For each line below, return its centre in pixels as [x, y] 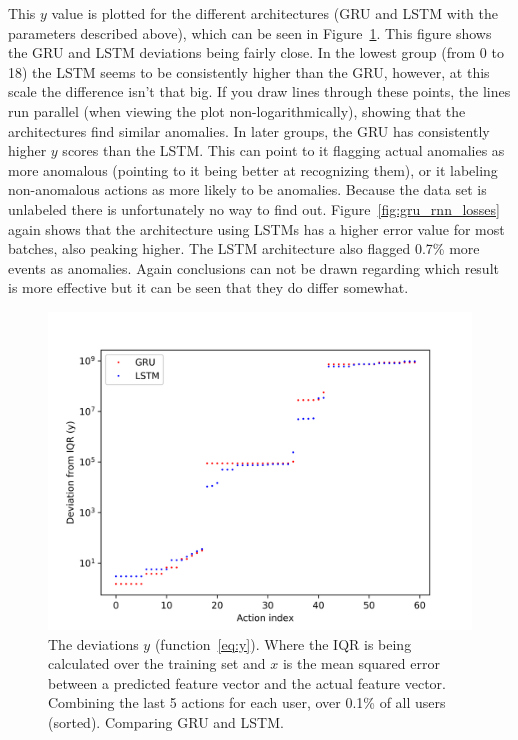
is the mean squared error [361, 663]
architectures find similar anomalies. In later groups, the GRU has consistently [249, 130]
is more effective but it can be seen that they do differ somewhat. [208, 287]
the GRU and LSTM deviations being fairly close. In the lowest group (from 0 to [256, 52]
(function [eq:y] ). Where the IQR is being [283, 643]
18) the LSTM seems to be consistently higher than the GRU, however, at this [249, 71]
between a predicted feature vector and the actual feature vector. [247, 682]
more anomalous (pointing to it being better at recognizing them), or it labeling [253, 169]
